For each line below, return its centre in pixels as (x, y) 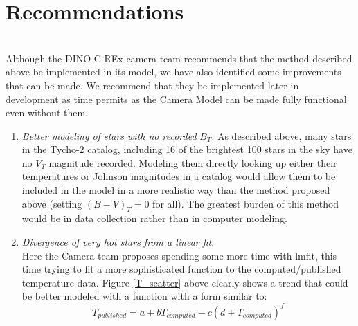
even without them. (47, 112)
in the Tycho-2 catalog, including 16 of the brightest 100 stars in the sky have (187, 149)
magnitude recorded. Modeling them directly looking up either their (193, 162)
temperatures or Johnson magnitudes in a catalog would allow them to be (179, 176)
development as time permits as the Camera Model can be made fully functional (176, 99)
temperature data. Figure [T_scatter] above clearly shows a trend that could (185, 282)
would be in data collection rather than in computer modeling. (155, 218)
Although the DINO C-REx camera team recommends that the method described (179, 58)
